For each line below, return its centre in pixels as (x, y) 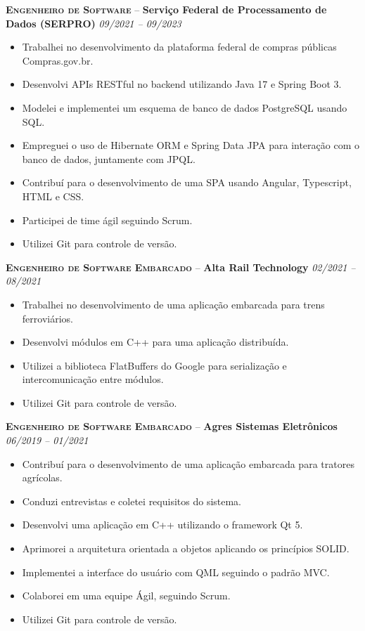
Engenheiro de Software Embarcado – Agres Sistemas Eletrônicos (172, 426)
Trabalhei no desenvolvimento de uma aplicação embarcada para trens (173, 304)
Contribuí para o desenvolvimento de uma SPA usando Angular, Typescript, (187, 182)
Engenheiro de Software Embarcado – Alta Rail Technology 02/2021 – (181, 267)
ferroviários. (47, 318)
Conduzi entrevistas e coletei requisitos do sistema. (132, 501)
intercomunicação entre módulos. (93, 379)
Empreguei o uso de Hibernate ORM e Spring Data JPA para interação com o (191, 145)
